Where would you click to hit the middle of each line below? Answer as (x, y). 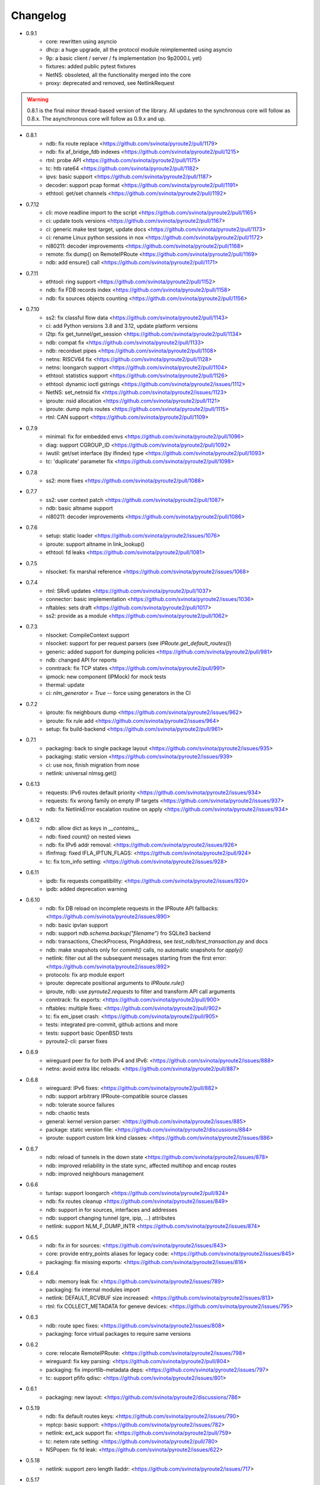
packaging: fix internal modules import (93, 1290)
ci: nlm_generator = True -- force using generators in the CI (118, 693)
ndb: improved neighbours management (95, 1174)
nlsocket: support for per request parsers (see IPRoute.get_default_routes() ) (139, 643)
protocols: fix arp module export (85, 975)
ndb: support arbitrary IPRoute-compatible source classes (117, 1097)
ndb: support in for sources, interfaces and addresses (112, 1209)
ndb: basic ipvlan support (77, 925)
